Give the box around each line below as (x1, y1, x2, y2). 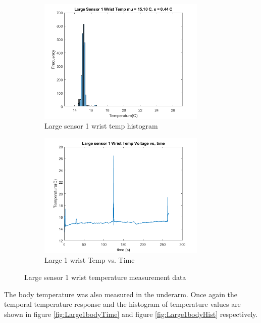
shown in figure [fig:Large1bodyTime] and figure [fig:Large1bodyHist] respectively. (4, 308, 258, 319)
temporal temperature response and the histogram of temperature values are (4, 299, 241, 309)
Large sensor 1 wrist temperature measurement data (24, 271, 186, 282)
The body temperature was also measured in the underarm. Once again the (4, 289, 238, 299)
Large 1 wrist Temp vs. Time (44, 255, 135, 265)
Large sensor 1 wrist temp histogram (44, 120, 158, 131)
